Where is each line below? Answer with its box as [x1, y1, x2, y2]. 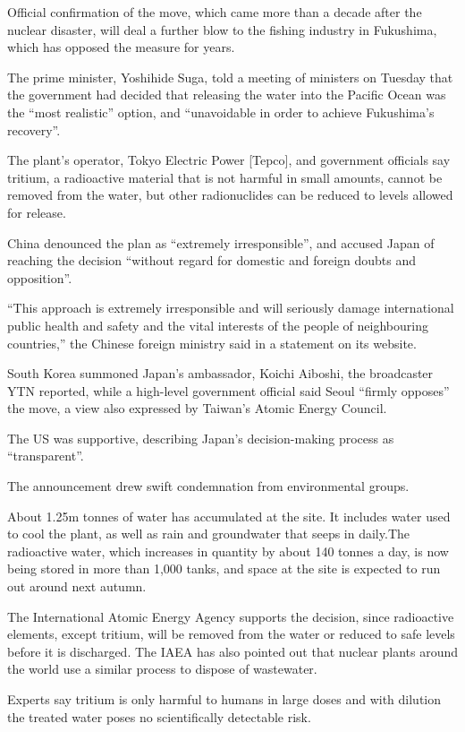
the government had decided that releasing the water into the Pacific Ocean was [7, 85, 446, 104]
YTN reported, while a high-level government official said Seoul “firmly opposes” [7, 381, 450, 400]
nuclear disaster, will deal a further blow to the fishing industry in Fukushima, [7, 20, 437, 39]
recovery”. [7, 120, 61, 139]
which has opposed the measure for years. [7, 38, 235, 56]
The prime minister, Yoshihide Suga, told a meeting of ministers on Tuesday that [7, 67, 453, 86]
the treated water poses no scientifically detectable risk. [7, 707, 311, 726]
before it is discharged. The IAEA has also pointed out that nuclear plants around [7, 642, 458, 660]
